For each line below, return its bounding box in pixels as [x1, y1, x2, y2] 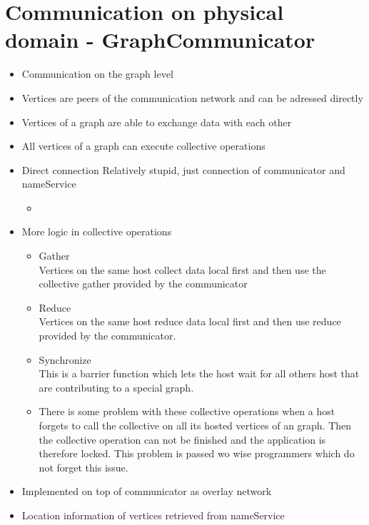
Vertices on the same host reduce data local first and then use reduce [39, 314, 341, 329]
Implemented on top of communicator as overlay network [21, 484, 272, 499]
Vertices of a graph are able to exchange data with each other [21, 114, 292, 129]
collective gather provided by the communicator [39, 276, 248, 291]
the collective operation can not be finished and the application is [39, 432, 326, 447]
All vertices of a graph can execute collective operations [21, 138, 266, 153]
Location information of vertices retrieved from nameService [21, 507, 285, 522]
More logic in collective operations [21, 224, 172, 239]
